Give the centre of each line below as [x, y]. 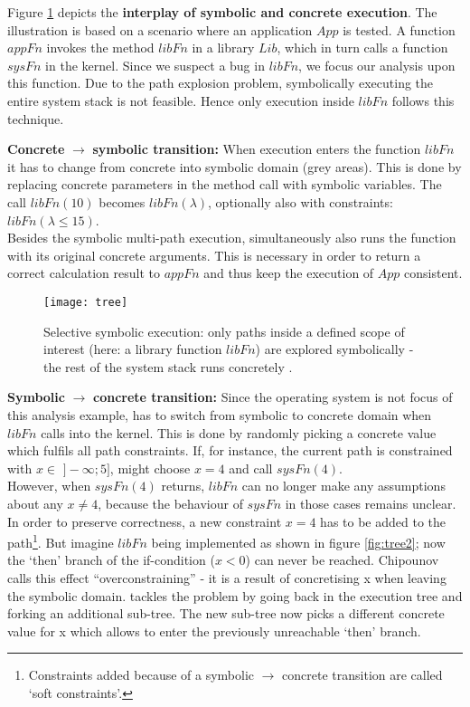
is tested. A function [399, 29]
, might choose [150, 468]
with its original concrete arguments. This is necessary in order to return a [214, 255]
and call [251, 468]
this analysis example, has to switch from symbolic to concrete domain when [220, 414]
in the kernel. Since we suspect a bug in [155, 65]
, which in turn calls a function [362, 48]
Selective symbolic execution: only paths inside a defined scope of [224, 331]
